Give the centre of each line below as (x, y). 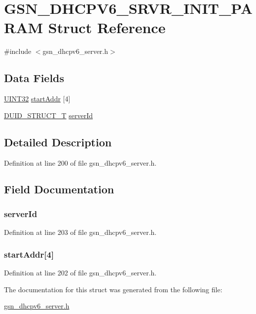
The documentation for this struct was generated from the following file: (113, 289)
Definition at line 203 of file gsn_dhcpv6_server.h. (80, 232)
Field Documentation (59, 189)
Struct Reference (107, 27)
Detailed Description (58, 142)
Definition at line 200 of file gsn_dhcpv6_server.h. (80, 162)
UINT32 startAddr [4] (37, 99)
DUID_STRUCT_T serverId (49, 115)
